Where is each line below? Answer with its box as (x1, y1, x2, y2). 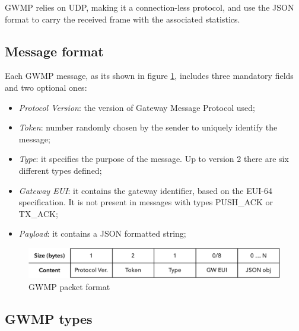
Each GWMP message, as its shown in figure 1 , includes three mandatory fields (5, 69, 294, 82)
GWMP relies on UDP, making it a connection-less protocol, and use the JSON (5, 1, 294, 13)
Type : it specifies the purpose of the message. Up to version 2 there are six (18, 152, 289, 165)
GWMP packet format (28, 280, 110, 292)
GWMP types (5, 309, 93, 327)
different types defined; (18, 164, 102, 176)
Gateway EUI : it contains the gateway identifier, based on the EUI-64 (18, 184, 272, 196)
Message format (5, 42, 104, 60)
